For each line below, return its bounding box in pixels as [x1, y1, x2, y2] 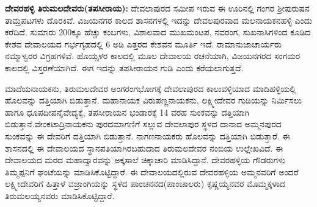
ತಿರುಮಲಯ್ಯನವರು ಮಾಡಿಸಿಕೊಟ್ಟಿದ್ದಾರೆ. [5, 189, 115, 202]
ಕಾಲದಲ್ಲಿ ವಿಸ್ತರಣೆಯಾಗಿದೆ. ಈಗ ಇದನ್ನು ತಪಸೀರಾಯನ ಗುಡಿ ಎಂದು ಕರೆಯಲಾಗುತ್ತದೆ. [5, 61, 244, 74]
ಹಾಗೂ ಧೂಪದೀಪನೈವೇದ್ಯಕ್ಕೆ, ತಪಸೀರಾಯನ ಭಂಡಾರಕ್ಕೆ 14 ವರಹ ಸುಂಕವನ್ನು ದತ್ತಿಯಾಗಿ [5, 105, 250, 118]
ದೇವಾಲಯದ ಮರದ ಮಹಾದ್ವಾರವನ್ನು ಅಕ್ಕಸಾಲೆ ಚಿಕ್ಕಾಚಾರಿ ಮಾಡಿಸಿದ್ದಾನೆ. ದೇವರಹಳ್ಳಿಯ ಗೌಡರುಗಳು [5, 153, 286, 166]
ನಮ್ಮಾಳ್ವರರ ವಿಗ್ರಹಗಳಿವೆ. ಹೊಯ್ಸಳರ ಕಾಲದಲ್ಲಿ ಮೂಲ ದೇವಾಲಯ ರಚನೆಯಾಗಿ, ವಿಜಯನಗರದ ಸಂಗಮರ [5, 49, 301, 62]
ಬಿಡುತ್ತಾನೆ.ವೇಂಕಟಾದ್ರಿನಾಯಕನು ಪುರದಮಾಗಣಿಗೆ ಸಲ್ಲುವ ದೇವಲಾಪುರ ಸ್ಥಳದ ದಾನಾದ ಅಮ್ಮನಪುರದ [5, 118, 282, 130]
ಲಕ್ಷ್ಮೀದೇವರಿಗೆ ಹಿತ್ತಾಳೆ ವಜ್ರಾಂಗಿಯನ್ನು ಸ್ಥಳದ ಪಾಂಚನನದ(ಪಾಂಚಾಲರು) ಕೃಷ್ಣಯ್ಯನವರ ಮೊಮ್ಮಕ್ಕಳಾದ [5, 177, 286, 190]
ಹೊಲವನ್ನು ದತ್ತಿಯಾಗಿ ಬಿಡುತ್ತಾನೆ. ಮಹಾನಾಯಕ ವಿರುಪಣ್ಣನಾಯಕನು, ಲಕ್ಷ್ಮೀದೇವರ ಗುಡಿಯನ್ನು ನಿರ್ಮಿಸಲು [5, 94, 302, 107]
